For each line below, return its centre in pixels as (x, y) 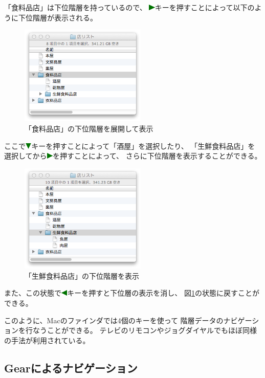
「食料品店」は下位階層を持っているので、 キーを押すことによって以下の (129, 7)
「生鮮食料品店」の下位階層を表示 (82, 275)
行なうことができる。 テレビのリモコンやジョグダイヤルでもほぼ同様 (141, 330)
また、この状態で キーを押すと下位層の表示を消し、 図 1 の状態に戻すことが (132, 293)
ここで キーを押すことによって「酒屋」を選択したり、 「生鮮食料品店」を (130, 146)
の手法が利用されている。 (47, 340)
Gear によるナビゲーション (71, 368)
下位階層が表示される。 (58, 17)
